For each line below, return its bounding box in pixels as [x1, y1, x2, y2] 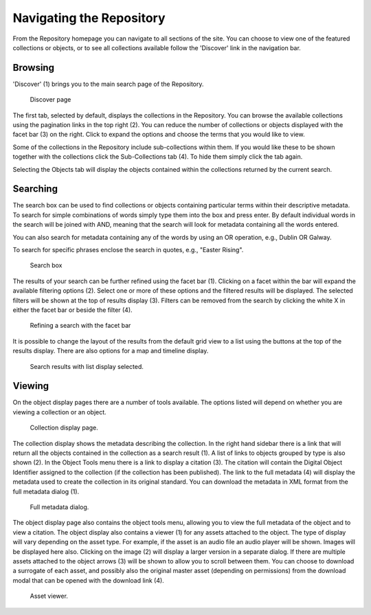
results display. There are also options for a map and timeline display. [12, 347, 209, 355]
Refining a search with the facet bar [30, 322, 131, 330]
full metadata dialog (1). [12, 487, 80, 495]
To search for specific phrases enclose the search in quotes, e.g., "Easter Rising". [12, 246, 244, 254]
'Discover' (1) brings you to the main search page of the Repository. [12, 80, 204, 88]
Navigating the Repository [12, 10, 166, 25]
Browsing [12, 62, 55, 74]
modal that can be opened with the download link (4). [12, 576, 164, 584]
